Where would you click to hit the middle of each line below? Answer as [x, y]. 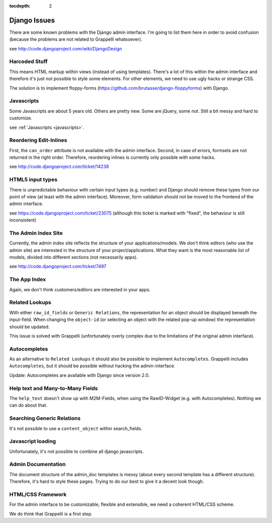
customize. [21, 118]
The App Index [28, 280]
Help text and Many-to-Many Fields [54, 388]
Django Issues [32, 20]
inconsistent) [23, 220]
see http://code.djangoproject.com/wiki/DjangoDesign [66, 48]
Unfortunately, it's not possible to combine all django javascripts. [77, 451]
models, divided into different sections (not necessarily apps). [74, 257]
